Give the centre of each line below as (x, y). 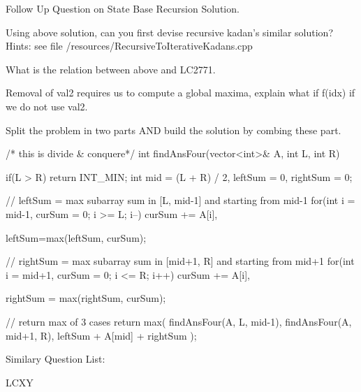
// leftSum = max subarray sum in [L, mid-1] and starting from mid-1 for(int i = (180, 200)
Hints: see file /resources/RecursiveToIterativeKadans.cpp (129, 46)
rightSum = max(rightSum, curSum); (86, 298)
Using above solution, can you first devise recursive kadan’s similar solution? (169, 32)
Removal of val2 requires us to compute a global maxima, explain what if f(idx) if (180, 93)
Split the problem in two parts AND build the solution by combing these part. (174, 130)
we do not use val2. (47, 106)
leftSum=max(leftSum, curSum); (76, 237)
